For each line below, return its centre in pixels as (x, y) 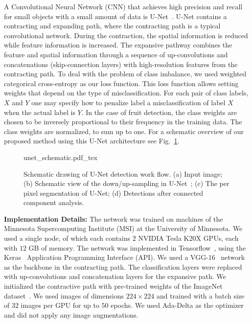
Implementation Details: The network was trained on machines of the (114, 219)
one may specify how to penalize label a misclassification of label (128, 102)
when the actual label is (40, 112)
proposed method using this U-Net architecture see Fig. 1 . (92, 141)
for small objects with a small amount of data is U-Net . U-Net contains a (115, 16)
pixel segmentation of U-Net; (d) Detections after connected (114, 193)
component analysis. (54, 202)
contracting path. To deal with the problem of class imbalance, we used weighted (125, 74)
